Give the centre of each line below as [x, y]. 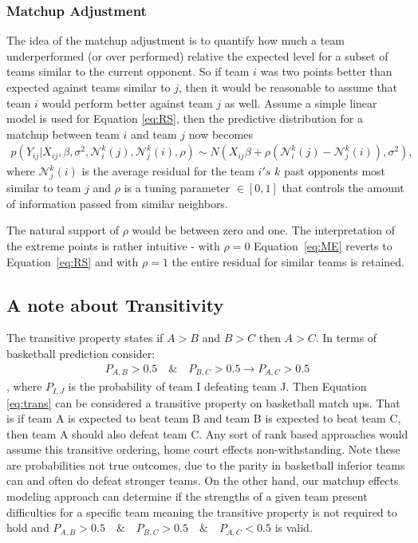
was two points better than [326, 71]
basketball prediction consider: [81, 353]
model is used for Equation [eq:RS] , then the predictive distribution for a [185, 118]
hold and [28, 527]
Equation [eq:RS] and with [73, 261]
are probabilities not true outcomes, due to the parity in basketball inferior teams [206, 464]
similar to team [44, 188]
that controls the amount [343, 188]
